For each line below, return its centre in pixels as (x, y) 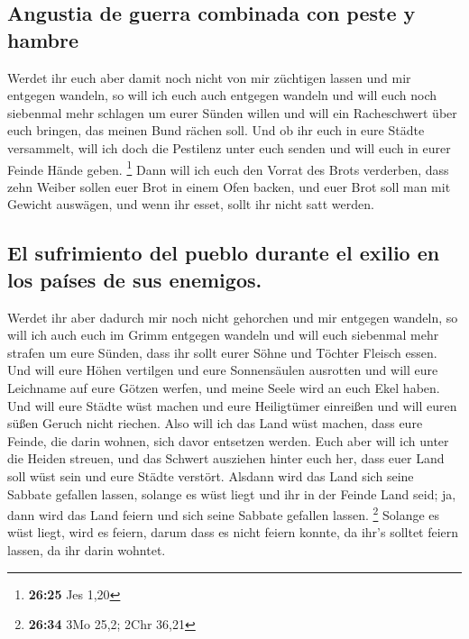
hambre (43, 39)
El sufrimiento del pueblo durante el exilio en (224, 253)
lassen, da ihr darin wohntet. (87, 549)
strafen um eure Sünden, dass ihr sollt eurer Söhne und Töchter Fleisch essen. (222, 352)
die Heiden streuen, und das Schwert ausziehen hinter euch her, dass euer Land (226, 458)
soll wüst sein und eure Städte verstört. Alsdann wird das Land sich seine (211, 475)
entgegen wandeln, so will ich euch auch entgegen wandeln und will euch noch (222, 95)
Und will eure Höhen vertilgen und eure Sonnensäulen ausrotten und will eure (223, 370)
